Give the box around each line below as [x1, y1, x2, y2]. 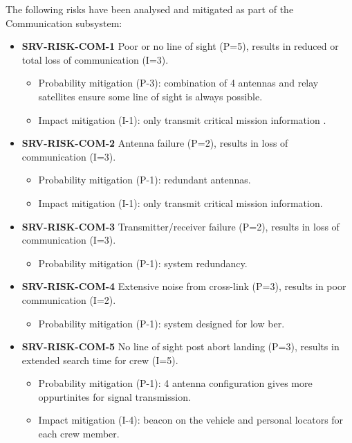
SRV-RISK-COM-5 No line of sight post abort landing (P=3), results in [21, 339, 340, 354]
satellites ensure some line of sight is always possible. [38, 89, 263, 103]
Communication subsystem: [6, 15, 122, 30]
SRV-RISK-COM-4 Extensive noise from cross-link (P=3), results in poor [21, 279, 346, 293]
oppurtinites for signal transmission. [38, 389, 191, 404]
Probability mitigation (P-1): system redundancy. [38, 255, 248, 270]
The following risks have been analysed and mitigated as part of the [6, 2, 294, 16]
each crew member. [38, 426, 120, 441]
